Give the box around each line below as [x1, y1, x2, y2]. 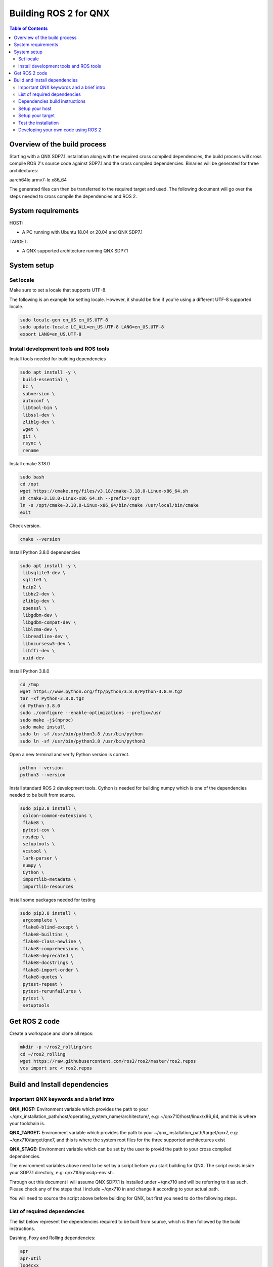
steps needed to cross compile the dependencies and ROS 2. [9, 193, 138, 199]
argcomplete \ [23, 917, 58, 923]
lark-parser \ [23, 855, 58, 861]
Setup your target [18, 113, 55, 119]
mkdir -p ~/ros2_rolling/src [20, 1044, 93, 1050]
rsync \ [23, 440, 42, 446]
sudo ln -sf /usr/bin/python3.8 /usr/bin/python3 [20, 738, 146, 744]
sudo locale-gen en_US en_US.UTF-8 [20, 317, 108, 323]
